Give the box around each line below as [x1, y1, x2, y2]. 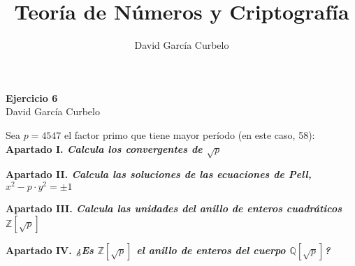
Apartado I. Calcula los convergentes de [6, 141, 203, 156]
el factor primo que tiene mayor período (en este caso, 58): [64, 127, 315, 142]
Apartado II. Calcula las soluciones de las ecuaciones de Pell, [6, 167, 312, 182]
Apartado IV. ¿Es [6, 242, 94, 257]
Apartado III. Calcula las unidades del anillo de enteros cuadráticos [6, 200, 342, 215]
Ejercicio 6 [6, 90, 58, 105]
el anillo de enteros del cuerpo [136, 242, 286, 257]
